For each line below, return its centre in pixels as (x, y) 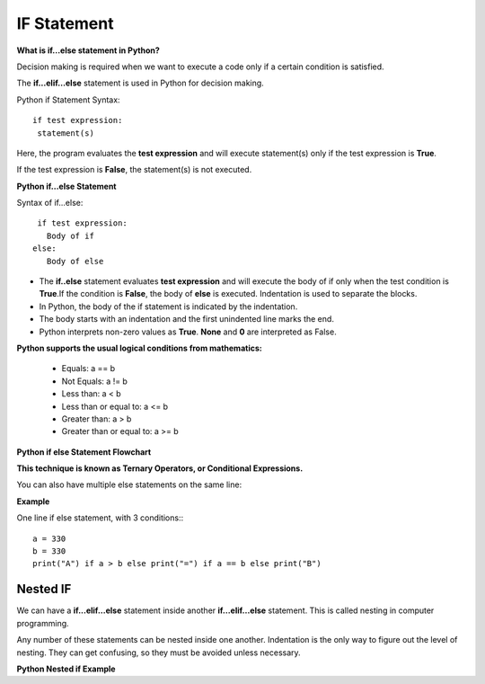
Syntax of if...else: (50, 203)
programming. (43, 623)
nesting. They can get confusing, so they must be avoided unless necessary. (159, 653)
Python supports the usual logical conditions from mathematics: (139, 348)
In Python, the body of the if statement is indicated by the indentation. (168, 306)
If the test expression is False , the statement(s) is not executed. (134, 170)
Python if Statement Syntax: (68, 100)
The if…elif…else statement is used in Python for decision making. (140, 83)
